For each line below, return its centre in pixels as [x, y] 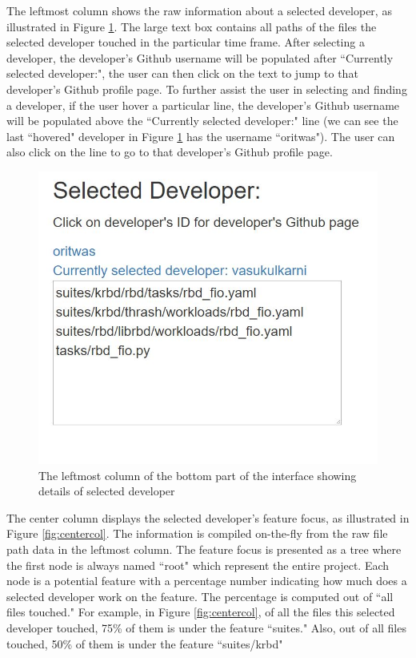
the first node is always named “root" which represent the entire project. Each [198, 565]
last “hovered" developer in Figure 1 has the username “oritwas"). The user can [201, 136]
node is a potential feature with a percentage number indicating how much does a [207, 581]
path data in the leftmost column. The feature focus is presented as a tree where [204, 549]
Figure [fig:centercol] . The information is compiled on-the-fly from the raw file [197, 533]
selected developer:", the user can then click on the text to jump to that [182, 73]
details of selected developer [107, 491]
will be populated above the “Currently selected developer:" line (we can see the [202, 121]
